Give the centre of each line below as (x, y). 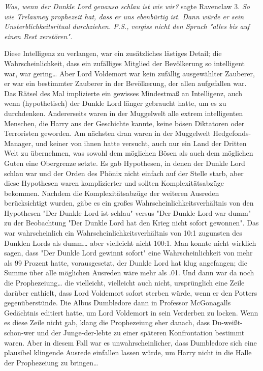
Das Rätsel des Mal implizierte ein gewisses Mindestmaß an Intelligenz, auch (123, 93)
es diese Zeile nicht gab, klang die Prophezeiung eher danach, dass (107, 322)
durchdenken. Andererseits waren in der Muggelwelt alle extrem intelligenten (124, 113)
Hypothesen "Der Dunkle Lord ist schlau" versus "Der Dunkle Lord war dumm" (127, 212)
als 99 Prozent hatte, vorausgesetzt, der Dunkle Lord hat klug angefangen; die (126, 262)
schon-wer (19, 332)
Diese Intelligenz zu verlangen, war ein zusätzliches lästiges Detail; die (113, 53)
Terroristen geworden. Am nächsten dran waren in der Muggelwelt (107, 133)
